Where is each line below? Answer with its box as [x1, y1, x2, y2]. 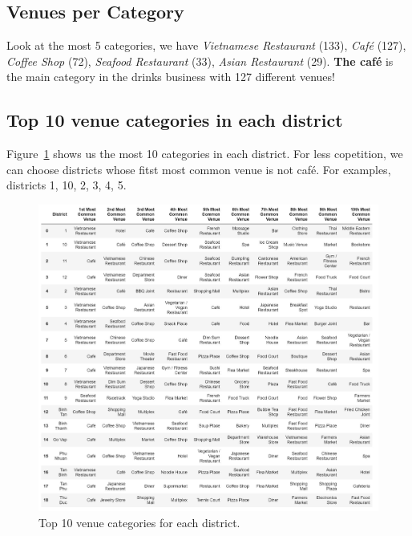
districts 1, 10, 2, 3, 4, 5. [6, 177, 127, 193]
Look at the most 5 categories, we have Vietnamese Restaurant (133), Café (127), [6, 37, 406, 54]
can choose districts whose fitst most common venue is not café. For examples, [6, 160, 391, 177]
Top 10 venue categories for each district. [38, 514, 240, 530]
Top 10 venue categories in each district [6, 108, 343, 132]
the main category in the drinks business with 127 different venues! [6, 68, 335, 85]
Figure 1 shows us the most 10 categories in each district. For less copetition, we [6, 145, 403, 162]
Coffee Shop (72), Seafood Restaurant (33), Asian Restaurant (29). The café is [6, 52, 394, 69]
